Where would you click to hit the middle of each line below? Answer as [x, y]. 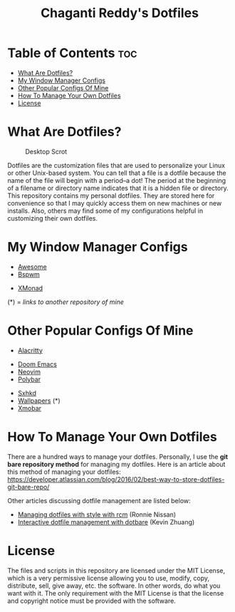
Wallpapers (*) [39, 401]
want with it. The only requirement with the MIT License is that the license [116, 593]
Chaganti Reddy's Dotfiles [120, 13]
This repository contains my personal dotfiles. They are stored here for [111, 195]
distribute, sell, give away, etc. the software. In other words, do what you [114, 586]
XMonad [30, 288]
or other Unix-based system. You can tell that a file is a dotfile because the [117, 173]
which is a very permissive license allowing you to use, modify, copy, [109, 578]
